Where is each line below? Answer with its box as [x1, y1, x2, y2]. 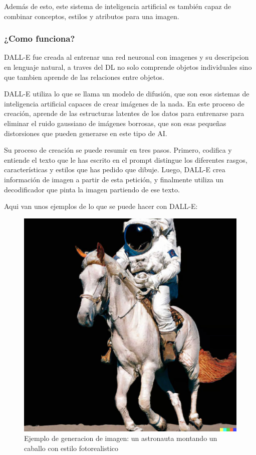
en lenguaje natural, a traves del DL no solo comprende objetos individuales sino [4, 62, 252, 72]
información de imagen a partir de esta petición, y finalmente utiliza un [4, 174, 224, 184]
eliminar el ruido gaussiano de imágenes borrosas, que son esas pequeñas [4, 118, 226, 128]
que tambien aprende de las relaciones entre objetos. [4, 71, 164, 82]
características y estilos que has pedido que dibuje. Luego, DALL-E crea [4, 164, 225, 175]
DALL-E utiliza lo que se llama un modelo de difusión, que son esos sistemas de [4, 88, 249, 99]
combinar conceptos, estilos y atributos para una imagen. [4, 11, 179, 21]
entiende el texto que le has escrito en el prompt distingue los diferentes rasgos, [4, 154, 247, 165]
